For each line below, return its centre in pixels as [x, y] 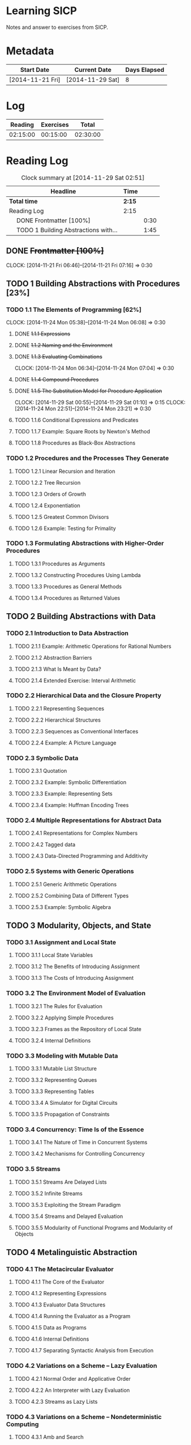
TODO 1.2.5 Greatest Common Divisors [62, 516]
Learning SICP [42, 11]
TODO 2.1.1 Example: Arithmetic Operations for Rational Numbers [93, 646]
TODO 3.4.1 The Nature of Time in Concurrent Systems [81, 1143]
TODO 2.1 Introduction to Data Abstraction [67, 633]
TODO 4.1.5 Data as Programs [51, 1328]
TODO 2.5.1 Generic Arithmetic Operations [66, 884]
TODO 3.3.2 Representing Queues [56, 1080]
